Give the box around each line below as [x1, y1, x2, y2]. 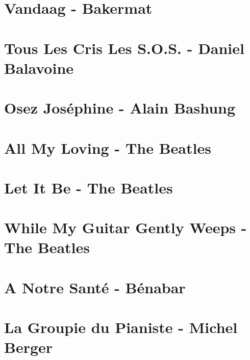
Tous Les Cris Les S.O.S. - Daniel [4, 37, 244, 58]
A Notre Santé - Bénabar [4, 276, 186, 297]
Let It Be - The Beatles [4, 177, 173, 198]
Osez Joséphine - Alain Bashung [4, 97, 236, 118]
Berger [4, 337, 53, 357]
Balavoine [4, 57, 74, 78]
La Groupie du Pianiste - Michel [4, 317, 238, 338]
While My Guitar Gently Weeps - [4, 217, 247, 238]
